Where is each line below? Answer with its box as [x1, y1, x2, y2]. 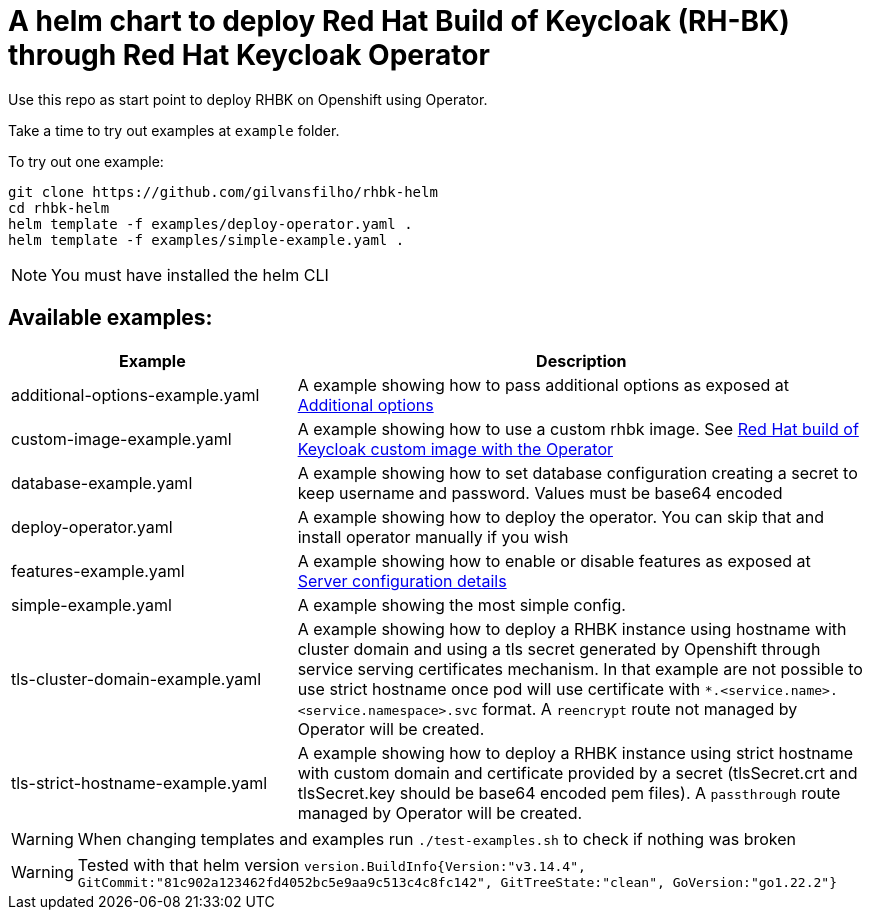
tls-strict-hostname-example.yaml [11, 772, 268, 793]
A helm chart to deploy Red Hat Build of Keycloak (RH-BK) [8, 4, 790, 38]
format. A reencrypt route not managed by [482, 698, 798, 719]
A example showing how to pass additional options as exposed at [297, 374, 789, 395]
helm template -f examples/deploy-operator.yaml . [8, 215, 413, 232]
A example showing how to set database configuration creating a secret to [297, 462, 858, 483]
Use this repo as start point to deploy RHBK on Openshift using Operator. [8, 90, 488, 108]
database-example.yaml [11, 472, 193, 493]
